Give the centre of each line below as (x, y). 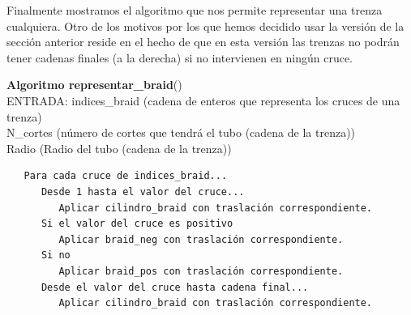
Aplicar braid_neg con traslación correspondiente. (201, 239)
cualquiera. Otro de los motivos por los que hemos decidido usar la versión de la (205, 26)
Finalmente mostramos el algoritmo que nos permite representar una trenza (195, 10)
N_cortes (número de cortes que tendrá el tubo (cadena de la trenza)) (181, 132)
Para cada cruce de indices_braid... (126, 176)
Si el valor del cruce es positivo (137, 224)
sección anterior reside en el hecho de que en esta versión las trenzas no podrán (203, 42)
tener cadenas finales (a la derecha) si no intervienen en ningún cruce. (180, 57)
